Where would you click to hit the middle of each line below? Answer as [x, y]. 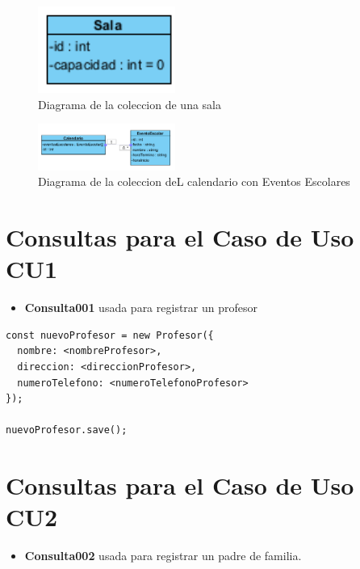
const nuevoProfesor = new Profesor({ [110, 335]
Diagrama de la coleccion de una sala [130, 104]
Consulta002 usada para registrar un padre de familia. [163, 556]
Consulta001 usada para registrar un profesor [141, 308]
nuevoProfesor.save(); [67, 430]
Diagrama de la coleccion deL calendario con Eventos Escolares [194, 181]
